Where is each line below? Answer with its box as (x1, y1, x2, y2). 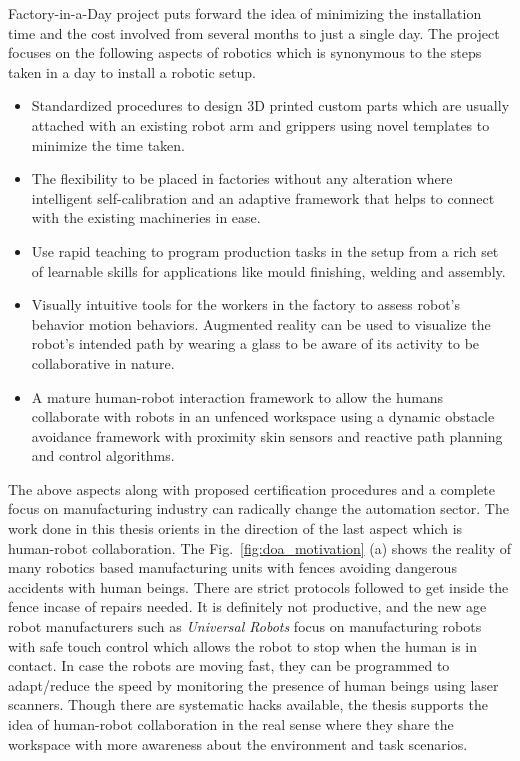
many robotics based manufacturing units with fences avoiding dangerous (8, 557, 457, 578)
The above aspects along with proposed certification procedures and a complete (8, 478, 495, 499)
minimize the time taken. (31, 134, 185, 155)
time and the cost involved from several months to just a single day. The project (8, 22, 500, 43)
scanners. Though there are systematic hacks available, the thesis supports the (8, 694, 488, 715)
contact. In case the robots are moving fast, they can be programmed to (8, 655, 450, 676)
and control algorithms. (31, 445, 175, 466)
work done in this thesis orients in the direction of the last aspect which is (8, 518, 463, 539)
